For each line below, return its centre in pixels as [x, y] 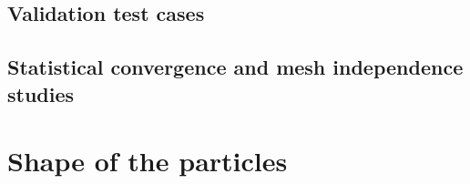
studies [41, 93]
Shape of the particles [148, 161]
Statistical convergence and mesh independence [235, 67]
